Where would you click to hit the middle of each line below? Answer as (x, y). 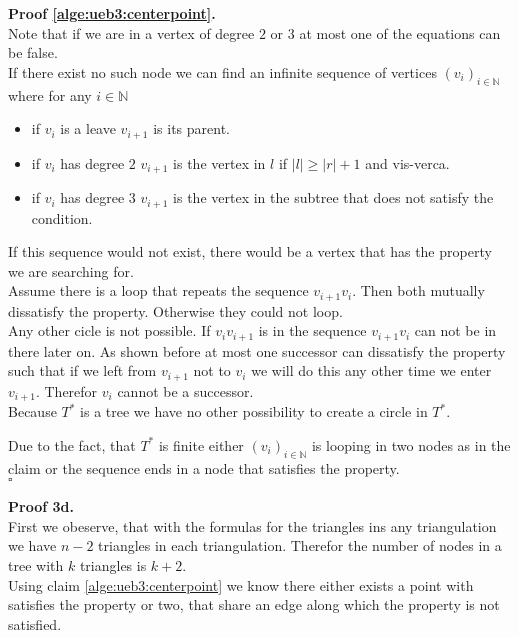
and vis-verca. (407, 162)
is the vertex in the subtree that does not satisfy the (333, 197)
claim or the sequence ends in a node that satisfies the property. (204, 467)
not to (212, 370)
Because (32, 411)
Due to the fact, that (72, 444)
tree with (36, 565)
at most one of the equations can (400, 32)
